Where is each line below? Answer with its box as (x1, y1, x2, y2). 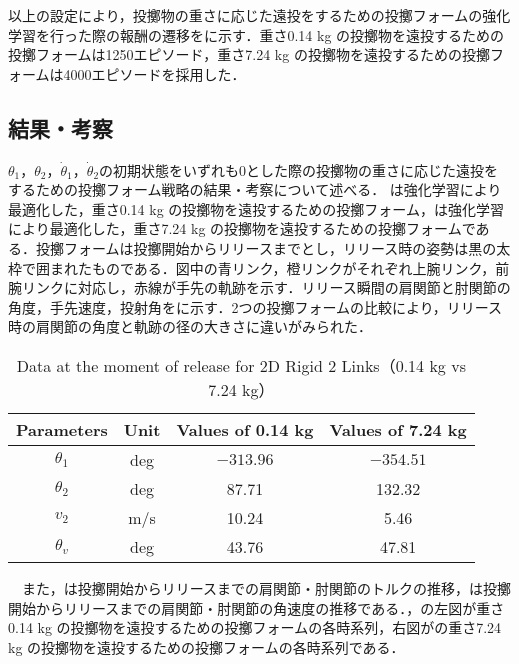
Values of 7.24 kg (329, 417, 467, 441)
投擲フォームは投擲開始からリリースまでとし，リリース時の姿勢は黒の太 (35, 237, 511, 258)
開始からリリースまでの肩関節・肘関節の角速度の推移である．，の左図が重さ (8, 597, 505, 618)
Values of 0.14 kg (176, 417, 314, 441)
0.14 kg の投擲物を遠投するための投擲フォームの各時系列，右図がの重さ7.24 (8, 617, 502, 638)
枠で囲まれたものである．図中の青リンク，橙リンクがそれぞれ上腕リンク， (8, 257, 496, 278)
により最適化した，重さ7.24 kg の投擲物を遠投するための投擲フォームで (8, 218, 476, 239)
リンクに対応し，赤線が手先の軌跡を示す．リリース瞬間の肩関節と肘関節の (21, 277, 511, 298)
